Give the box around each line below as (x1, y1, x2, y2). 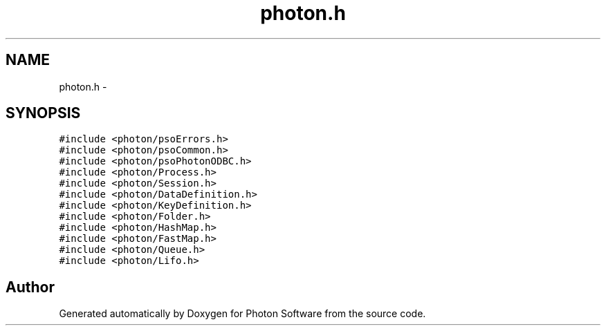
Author (6, 278, 55, 296)
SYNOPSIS (6, 104, 81, 122)
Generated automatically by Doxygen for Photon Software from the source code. (59, 308, 426, 320)
